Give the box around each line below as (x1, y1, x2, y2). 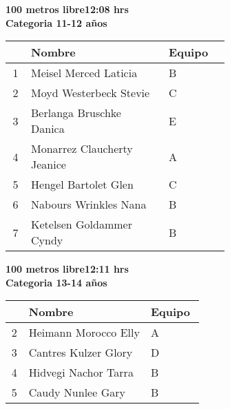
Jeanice (31, 156, 66, 173)
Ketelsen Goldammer (31, 216, 132, 233)
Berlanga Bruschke (31, 105, 121, 121)
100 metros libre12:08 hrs (6, 2, 129, 16)
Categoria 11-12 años (6, 15, 107, 30)
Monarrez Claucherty (31, 140, 133, 157)
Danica (31, 120, 65, 137)
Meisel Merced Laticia (31, 65, 138, 81)
